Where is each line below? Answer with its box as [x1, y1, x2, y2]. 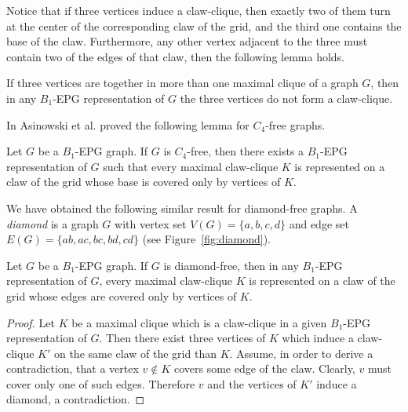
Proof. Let [6, 314, 55, 330]
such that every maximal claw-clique [103, 158, 279, 174]
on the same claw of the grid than [53, 345, 217, 361]
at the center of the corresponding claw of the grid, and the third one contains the [6, 17, 402, 34]
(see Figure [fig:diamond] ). [142, 231, 271, 247]
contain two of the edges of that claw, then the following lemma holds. [6, 48, 345, 64]
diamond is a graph [6, 215, 99, 232]
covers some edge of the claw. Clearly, [173, 360, 355, 377]
